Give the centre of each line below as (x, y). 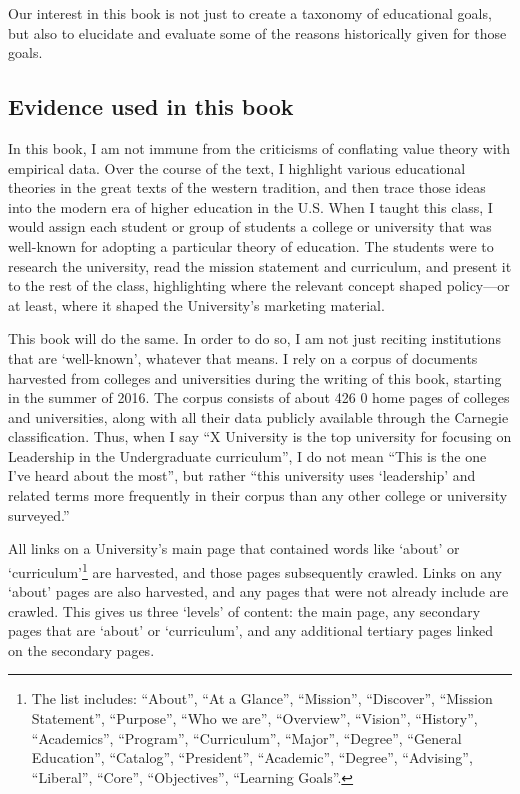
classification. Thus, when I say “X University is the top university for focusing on (260, 436)
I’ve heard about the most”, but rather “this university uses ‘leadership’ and (242, 475)
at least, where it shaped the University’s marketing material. (196, 304)
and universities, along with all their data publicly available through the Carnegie (258, 416)
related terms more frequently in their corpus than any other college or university (258, 495)
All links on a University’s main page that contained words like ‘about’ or (234, 548)
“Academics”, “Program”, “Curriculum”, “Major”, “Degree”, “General (246, 737)
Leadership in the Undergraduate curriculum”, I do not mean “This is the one (247, 455)
